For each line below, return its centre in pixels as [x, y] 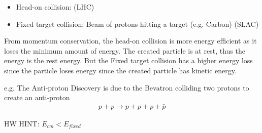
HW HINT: [22, 123]
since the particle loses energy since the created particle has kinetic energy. [120, 70]
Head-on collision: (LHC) [55, 7]
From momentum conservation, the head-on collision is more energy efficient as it [130, 41]
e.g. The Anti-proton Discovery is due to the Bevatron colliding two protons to [127, 87]
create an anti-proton [37, 97]
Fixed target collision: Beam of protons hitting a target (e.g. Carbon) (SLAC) [137, 24]
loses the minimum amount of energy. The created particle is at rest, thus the [125, 50]
